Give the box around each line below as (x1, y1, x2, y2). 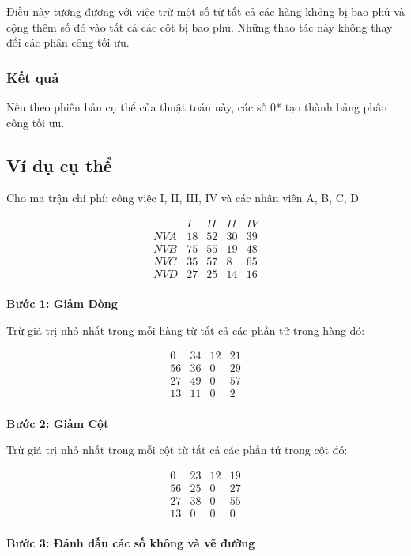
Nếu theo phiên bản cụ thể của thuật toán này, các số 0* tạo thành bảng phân (6, 99, 387, 115)
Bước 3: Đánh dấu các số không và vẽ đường (6, 534, 255, 550)
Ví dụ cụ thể (6, 152, 112, 177)
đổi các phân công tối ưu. (6, 34, 130, 51)
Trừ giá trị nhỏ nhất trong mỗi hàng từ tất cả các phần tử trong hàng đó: (6, 321, 365, 338)
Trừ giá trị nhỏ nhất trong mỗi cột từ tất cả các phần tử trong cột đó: (6, 441, 348, 458)
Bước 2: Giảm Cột (6, 415, 109, 431)
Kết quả (6, 67, 59, 87)
